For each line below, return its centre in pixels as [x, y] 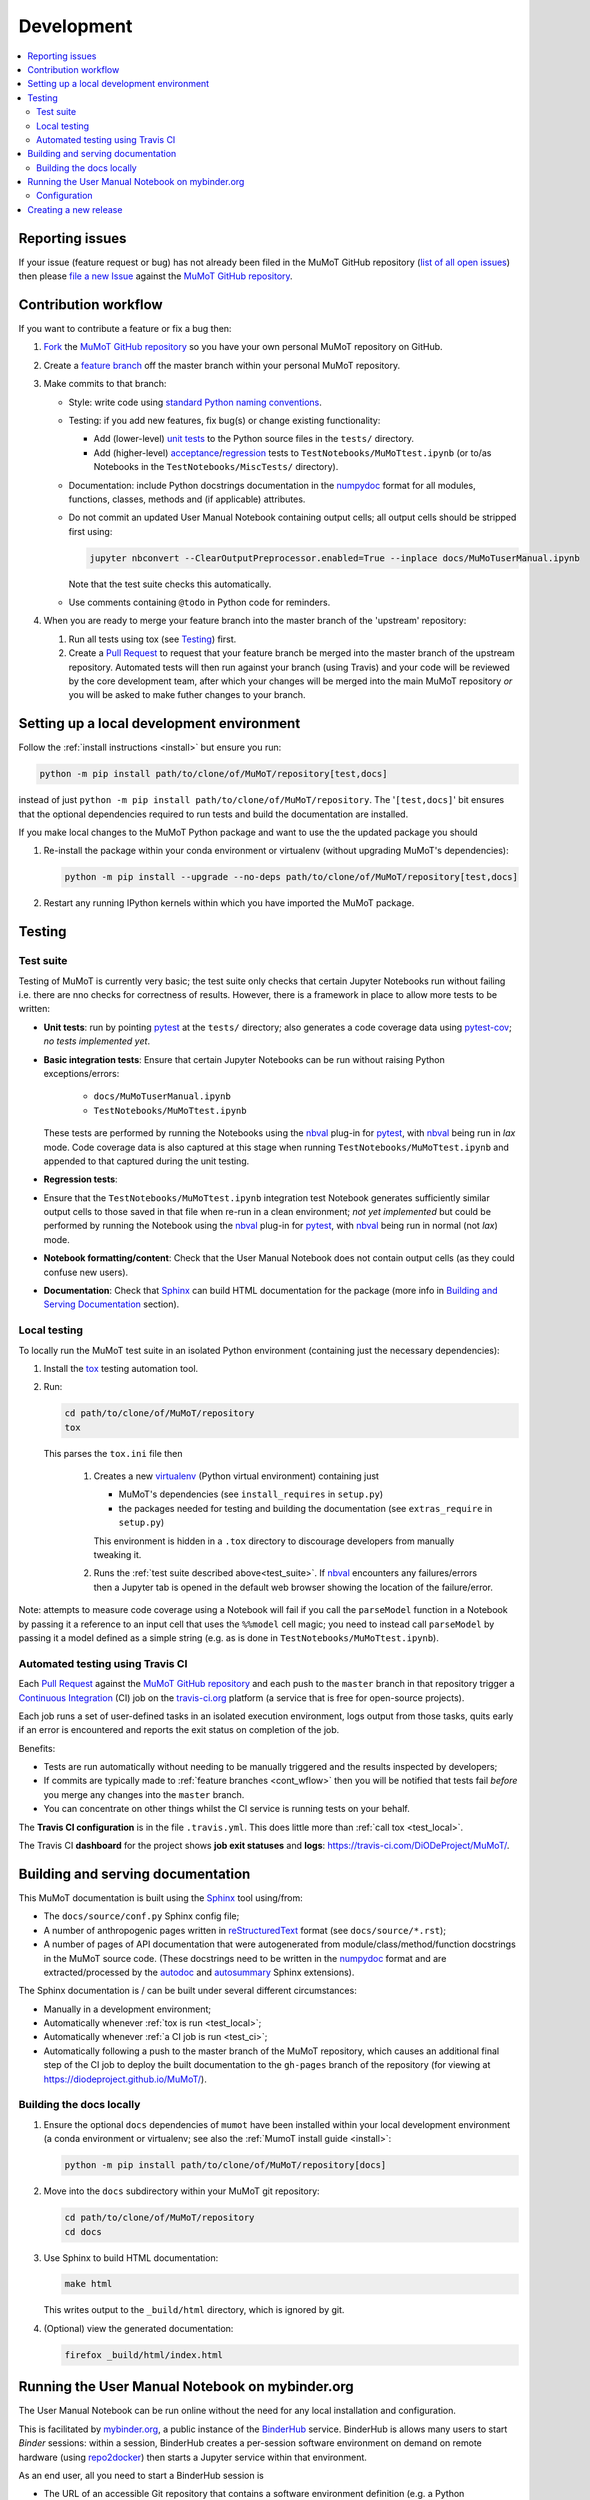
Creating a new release [75, 209]
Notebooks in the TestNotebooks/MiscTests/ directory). [216, 467]
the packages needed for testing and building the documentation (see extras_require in [305, 1508]
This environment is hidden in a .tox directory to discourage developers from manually [274, 1541]
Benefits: [37, 1748]
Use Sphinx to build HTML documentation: [131, 2257]
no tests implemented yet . [96, 1041]
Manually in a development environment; [127, 2009]
